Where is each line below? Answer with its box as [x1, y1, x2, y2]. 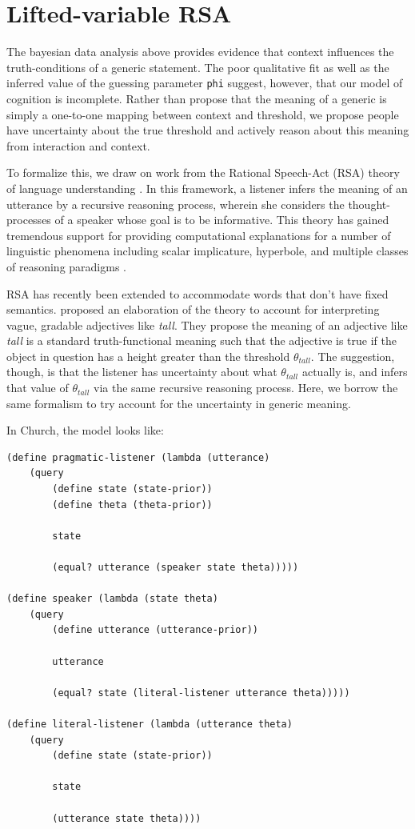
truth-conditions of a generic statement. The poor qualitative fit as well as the [6, 58, 389, 75]
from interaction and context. [6, 137, 150, 154]
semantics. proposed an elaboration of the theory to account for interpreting [6, 301, 380, 318]
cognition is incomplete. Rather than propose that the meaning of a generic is [6, 90, 387, 106]
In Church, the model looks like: [6, 422, 164, 439]
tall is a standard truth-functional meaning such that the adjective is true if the [6, 332, 397, 349]
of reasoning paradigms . [6, 258, 126, 274]
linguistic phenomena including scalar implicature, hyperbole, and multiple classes [6, 242, 409, 259]
